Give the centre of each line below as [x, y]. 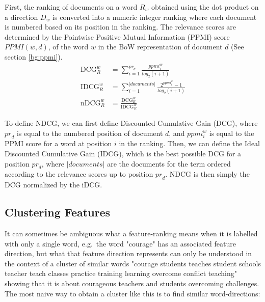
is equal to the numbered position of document [90, 133]
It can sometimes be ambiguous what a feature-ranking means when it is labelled [131, 233]
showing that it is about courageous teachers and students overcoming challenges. [132, 283]
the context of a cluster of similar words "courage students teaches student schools [133, 263]
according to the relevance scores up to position [79, 174]
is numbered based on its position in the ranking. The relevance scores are [121, 27]
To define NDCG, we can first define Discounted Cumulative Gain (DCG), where [131, 123]
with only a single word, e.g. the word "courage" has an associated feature [120, 243]
